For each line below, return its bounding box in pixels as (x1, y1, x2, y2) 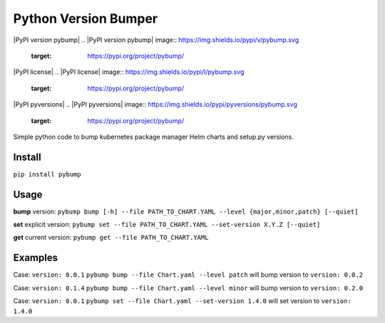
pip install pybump (13, 170, 81, 178)
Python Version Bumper (13, 11, 158, 26)
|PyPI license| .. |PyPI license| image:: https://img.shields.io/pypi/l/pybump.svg (13, 68, 245, 76)
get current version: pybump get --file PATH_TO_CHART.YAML (13, 233, 209, 242)
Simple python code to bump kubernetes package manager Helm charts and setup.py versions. (13, 132, 294, 141)
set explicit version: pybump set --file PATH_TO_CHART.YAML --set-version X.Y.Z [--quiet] (13, 221, 321, 229)
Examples (13, 252, 58, 264)
